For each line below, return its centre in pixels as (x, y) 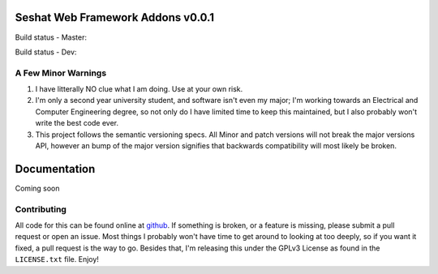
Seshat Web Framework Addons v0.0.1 (115, 17)
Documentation (55, 169)
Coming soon (37, 188)
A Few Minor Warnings (61, 73)
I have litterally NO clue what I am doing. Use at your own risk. (139, 89)
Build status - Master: (51, 37)
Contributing (41, 209)
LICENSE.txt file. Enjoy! (57, 259)
